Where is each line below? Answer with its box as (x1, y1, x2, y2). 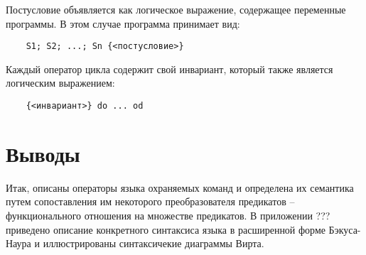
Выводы (6, 139, 80, 168)
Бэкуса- (328, 222, 361, 237)
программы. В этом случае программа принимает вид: (6, 16, 240, 31)
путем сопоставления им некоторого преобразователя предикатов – (6, 194, 295, 209)
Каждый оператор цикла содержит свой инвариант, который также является (6, 61, 333, 76)
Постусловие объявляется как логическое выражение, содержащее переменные (6, 2, 346, 16)
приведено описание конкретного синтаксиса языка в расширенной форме (6, 222, 325, 237)
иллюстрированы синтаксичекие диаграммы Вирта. (43, 236, 264, 251)
